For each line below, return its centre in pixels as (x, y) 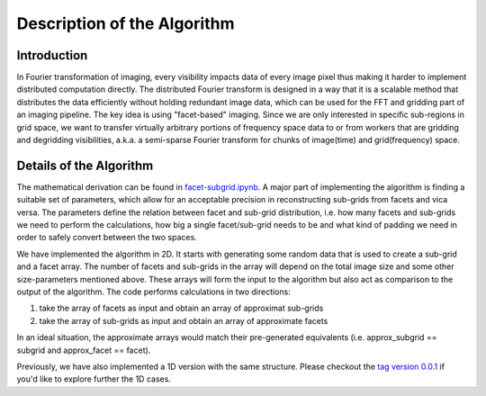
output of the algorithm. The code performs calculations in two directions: (154, 292)
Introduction (52, 55)
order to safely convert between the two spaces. (107, 238)
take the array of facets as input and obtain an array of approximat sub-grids (181, 308)
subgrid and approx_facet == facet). (84, 350)
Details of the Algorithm (85, 165)
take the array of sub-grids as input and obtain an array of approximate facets (184, 320)
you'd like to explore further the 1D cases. (94, 379)
